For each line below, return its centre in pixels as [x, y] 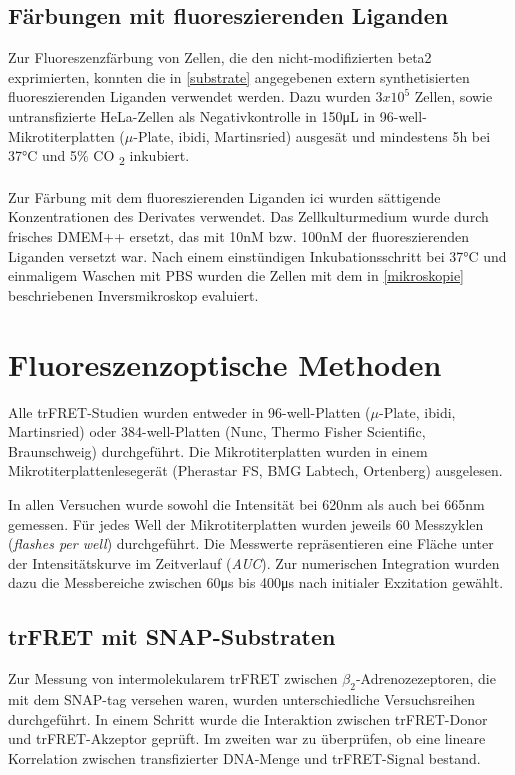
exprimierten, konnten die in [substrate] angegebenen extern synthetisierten [239, 76]
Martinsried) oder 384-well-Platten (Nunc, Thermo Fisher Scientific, [217, 431]
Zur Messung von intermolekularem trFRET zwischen [173, 678]
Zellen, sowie [453, 96]
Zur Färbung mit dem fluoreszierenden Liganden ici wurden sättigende [224, 196]
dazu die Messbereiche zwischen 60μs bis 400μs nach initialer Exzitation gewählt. [256, 582]
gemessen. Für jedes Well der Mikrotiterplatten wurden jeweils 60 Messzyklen [246, 523]
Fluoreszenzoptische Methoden [225, 363]
